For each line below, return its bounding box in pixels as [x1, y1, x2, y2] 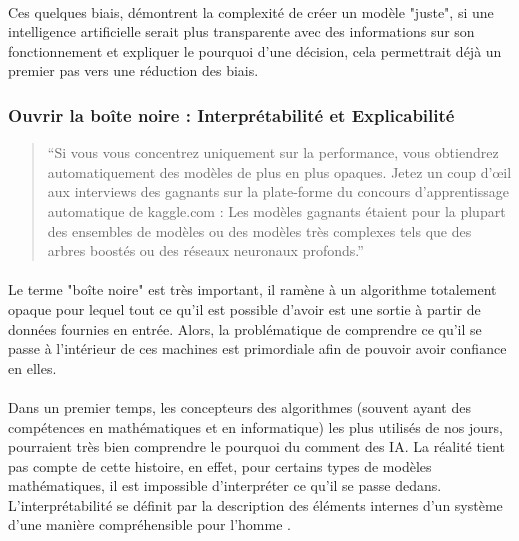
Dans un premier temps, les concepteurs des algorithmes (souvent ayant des [8, 396, 471, 417]
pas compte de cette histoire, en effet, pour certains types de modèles [8, 455, 432, 476]
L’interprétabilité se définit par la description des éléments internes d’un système [8, 494, 503, 515]
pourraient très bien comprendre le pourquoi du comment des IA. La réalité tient [8, 436, 505, 457]
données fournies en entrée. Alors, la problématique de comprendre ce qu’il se [8, 318, 482, 339]
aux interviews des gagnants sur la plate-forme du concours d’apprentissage [47, 181, 509, 202]
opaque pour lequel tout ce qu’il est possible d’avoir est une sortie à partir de [8, 298, 481, 319]
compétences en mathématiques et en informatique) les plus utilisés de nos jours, [8, 416, 503, 437]
